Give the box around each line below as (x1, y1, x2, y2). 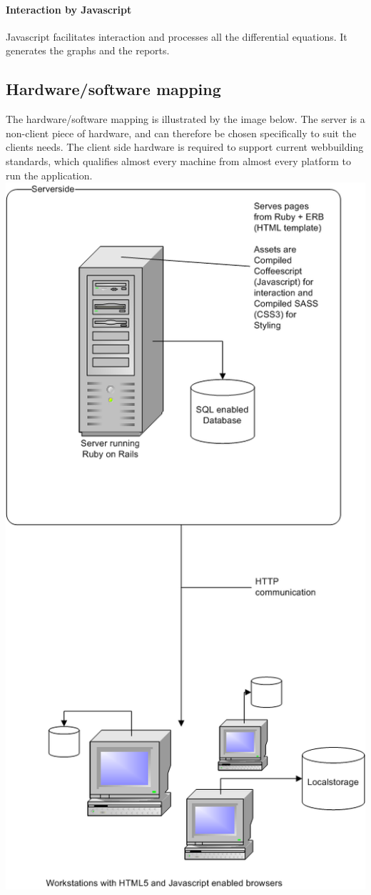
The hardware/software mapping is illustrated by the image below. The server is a (6, 112, 365, 127)
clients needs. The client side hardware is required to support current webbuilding (6, 139, 364, 154)
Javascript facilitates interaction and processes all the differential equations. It (6, 29, 347, 44)
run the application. (6, 167, 93, 182)
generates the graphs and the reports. (6, 43, 170, 58)
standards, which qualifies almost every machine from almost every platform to (6, 153, 351, 168)
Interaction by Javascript (6, 1, 132, 16)
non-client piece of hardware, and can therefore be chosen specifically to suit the (6, 125, 357, 140)
